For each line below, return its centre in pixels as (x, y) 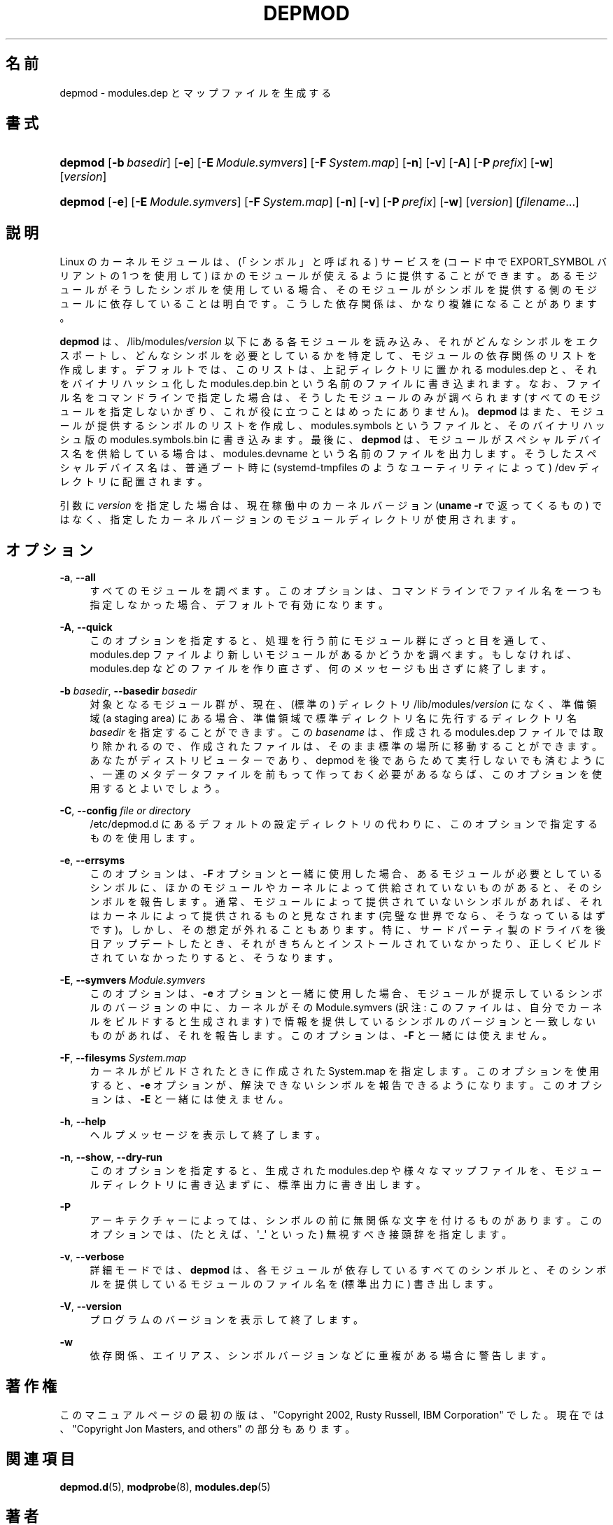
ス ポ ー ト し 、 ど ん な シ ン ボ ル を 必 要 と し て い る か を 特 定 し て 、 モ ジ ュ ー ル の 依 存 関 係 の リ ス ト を (328, 356)
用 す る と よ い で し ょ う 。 (157, 788)
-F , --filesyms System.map (123, 1058)
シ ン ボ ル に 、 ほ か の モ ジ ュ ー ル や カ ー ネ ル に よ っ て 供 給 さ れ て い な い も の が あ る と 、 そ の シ (346, 888)
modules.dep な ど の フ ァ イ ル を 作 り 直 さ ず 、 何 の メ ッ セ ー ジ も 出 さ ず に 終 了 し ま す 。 (321, 669)
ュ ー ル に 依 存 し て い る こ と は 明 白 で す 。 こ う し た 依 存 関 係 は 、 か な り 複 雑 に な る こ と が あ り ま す (328, 304)
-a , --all (78, 578)
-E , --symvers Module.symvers (133, 980)
